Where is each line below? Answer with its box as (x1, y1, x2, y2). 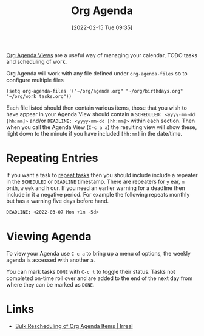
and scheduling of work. (6, 58, 67, 65)
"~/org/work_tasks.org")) (6, 93, 72, 99)
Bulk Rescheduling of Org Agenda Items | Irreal (15, 322, 133, 329)
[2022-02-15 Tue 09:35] (72, 24, 132, 31)
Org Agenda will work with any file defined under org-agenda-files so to (6, 69, 188, 77)
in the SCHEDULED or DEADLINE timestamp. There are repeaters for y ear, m (6, 178, 185, 185)
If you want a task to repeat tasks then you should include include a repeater (6, 171, 198, 178)
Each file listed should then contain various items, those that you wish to (6, 104, 187, 111)
